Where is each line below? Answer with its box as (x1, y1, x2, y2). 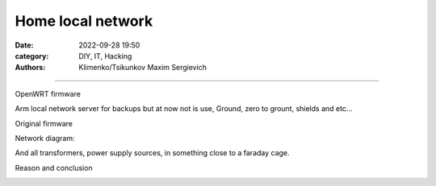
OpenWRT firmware (15, 89, 81, 98)
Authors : (15, 63, 46, 72)
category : (15, 51, 49, 60)
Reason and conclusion (15, 163, 93, 172)
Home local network (15, 12, 153, 30)
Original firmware (15, 118, 73, 128)
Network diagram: (15, 133, 76, 143)
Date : (15, 40, 34, 50)
